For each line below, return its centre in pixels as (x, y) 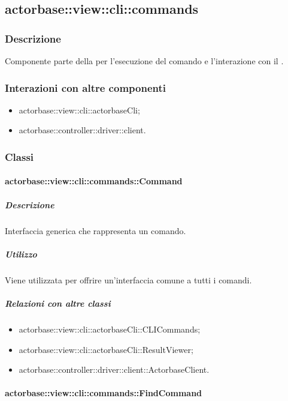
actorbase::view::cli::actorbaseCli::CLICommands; (110, 329)
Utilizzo (21, 254)
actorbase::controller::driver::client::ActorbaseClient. (114, 369)
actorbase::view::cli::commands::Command (94, 181)
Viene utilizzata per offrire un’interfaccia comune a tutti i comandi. (128, 279)
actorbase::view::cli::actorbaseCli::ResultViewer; (106, 349)
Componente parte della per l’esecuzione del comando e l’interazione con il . (144, 61)
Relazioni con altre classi (58, 303)
